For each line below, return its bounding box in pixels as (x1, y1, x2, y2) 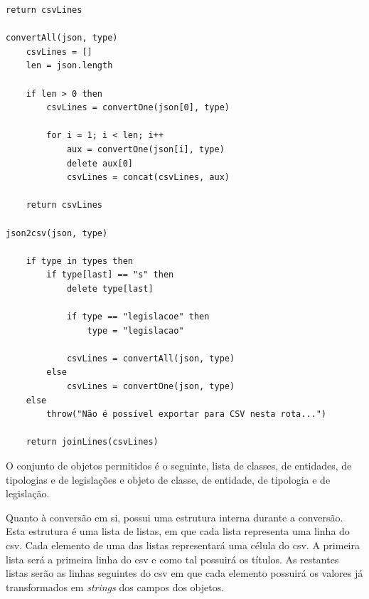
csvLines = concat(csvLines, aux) (66, 172, 230, 183)
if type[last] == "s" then (46, 270, 174, 280)
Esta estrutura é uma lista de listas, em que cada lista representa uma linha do (6, 524, 350, 539)
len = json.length (26, 60, 113, 71)
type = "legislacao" (87, 325, 184, 336)
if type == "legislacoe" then (66, 312, 210, 322)
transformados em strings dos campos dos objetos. (6, 579, 225, 594)
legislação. (6, 486, 50, 501)
